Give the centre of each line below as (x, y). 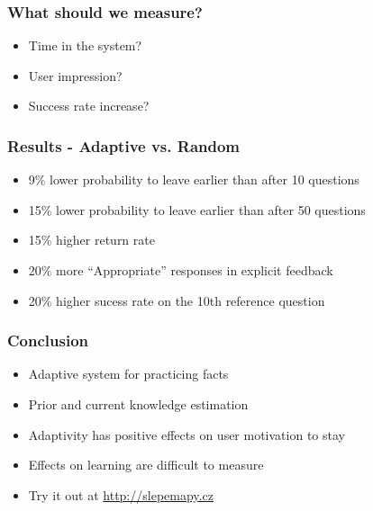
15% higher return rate (91, 240)
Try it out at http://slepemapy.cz (121, 494)
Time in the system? (85, 45)
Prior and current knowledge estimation (138, 404)
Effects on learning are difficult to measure (146, 465)
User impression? (75, 75)
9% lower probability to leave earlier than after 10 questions (194, 179)
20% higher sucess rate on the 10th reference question (177, 300)
